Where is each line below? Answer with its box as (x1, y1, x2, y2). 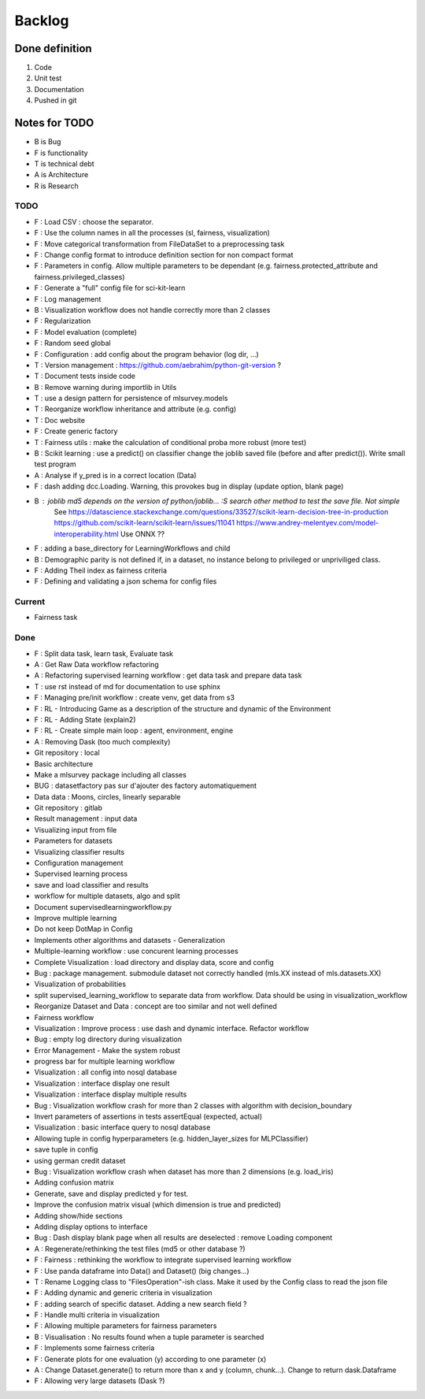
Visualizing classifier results (34, 847, 125, 856)
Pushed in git (34, 95, 77, 106)
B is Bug (34, 137, 61, 147)
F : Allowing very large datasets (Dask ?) (34, 1376, 165, 1386)
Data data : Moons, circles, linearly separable (34, 792, 181, 801)
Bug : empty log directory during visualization (34, 1034, 183, 1044)
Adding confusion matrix (34, 1178, 114, 1187)
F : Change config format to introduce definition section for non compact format (34, 250, 294, 260)
